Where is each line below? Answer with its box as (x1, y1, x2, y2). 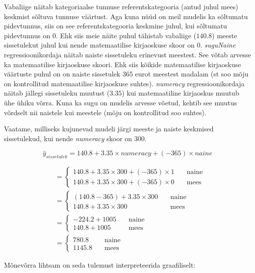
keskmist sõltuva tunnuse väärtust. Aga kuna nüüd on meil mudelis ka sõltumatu (4, 11, 248, 21)
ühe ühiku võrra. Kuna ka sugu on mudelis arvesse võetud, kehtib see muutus (4, 97, 237, 107)
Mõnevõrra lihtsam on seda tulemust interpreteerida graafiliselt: (4, 260, 196, 270)
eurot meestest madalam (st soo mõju (135, 69, 249, 79)
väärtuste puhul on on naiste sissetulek (4, 69, 121, 79)
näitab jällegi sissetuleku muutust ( (4, 88, 110, 98)
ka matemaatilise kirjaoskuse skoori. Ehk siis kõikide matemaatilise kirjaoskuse (4, 59, 241, 69)
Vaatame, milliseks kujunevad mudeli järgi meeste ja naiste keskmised (4, 124, 214, 134)
